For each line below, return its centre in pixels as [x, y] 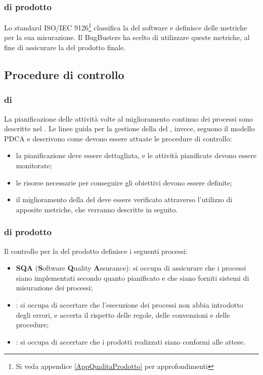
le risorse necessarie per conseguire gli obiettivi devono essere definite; [124, 182]
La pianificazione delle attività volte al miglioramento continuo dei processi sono [128, 118]
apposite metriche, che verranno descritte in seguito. [97, 209]
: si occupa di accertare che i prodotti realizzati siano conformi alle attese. [130, 341]
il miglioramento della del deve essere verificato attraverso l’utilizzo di [124, 199]
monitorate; [34, 165]
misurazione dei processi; [54, 288]
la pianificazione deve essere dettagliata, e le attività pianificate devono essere [136, 155]
